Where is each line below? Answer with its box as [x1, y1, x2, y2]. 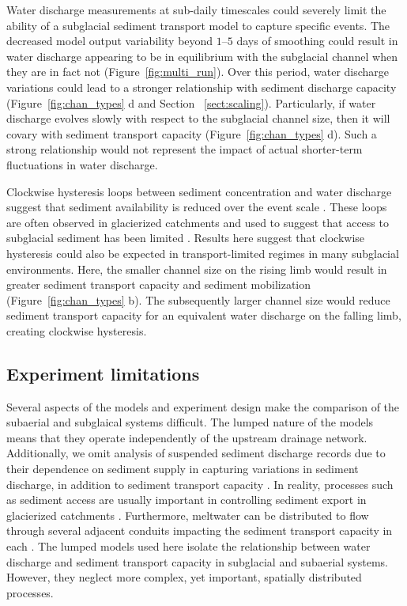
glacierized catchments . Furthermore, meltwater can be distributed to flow [6, 506, 369, 523]
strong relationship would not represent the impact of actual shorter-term [6, 141, 363, 157]
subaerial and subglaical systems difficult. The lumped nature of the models [6, 414, 374, 430]
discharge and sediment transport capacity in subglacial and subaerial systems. [6, 553, 388, 570]
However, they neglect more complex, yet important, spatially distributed [6, 569, 362, 585]
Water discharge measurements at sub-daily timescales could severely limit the [6, 2, 386, 17]
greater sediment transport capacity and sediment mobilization [6, 276, 311, 293]
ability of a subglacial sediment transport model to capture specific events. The [6, 17, 390, 33]
